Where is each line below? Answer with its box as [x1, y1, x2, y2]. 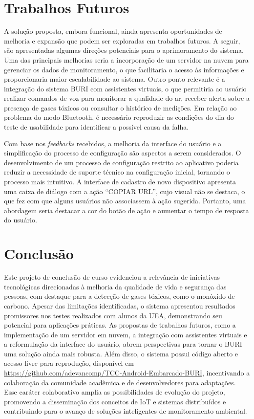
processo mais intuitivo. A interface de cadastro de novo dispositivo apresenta [4, 176, 236, 187]
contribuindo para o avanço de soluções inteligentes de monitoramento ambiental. [4, 406, 247, 416]
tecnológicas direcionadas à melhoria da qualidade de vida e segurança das [4, 281, 227, 291]
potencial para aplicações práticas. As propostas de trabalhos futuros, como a [4, 320, 236, 330]
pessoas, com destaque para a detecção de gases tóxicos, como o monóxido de [4, 291, 235, 301]
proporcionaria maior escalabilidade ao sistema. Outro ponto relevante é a [4, 74, 225, 84]
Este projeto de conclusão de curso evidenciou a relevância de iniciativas [4, 272, 220, 282]
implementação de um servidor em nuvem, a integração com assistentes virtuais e [4, 329, 247, 339]
